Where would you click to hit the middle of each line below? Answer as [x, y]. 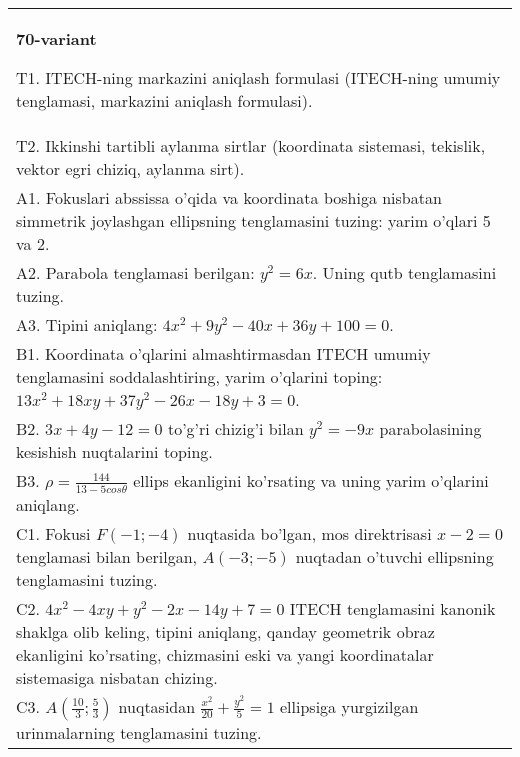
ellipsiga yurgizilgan [349, 706]
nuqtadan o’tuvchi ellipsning [394, 556]
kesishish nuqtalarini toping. [114, 451]
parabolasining [430, 428]
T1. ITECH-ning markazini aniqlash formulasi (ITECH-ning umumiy [258, 77]
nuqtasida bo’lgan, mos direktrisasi [309, 533]
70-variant [56, 38]
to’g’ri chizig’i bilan [235, 428]
